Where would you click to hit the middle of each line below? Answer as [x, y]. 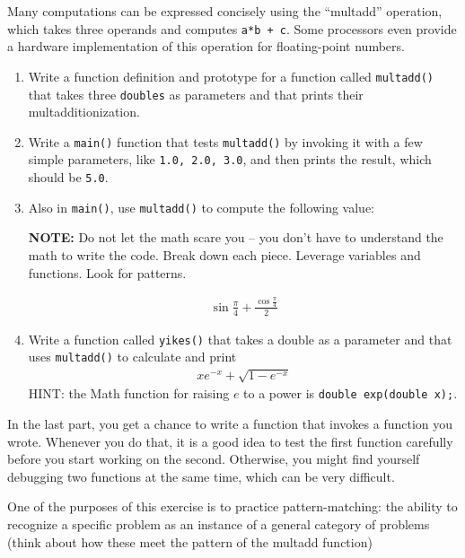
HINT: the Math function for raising [129, 393]
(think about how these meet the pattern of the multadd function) [190, 541]
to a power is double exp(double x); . [351, 393]
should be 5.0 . [68, 177]
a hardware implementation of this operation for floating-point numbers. [206, 46]
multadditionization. [84, 112]
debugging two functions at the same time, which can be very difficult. [201, 476]
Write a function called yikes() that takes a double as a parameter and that [240, 339]
